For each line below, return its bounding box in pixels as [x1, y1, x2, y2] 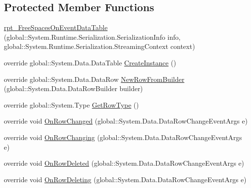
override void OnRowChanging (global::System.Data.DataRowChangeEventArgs [4, 132, 242, 142]
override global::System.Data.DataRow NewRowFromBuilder [4, 74, 185, 84]
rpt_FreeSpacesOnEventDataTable [4, 22, 108, 32]
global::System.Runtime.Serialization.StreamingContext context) [4, 41, 195, 51]
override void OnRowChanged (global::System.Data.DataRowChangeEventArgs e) [4, 116, 248, 126]
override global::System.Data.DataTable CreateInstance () [4, 57, 176, 67]
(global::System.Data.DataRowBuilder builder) [4, 83, 143, 94]
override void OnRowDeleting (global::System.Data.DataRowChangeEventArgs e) [4, 174, 247, 184]
